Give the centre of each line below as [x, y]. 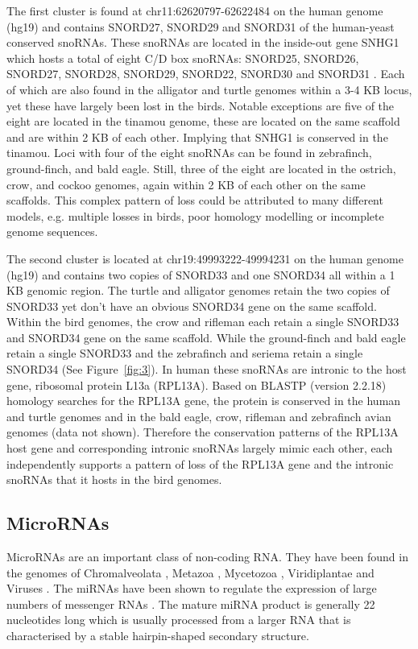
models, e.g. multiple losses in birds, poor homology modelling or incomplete [195, 215]
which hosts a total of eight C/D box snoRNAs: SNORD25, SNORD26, [183, 58]
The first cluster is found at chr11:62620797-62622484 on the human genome [195, 10]
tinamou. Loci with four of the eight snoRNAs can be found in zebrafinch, [189, 153]
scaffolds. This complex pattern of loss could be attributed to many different [195, 200]
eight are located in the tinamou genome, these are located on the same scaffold [203, 121]
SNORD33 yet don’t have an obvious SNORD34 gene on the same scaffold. [192, 306]
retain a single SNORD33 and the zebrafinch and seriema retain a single [185, 353]
